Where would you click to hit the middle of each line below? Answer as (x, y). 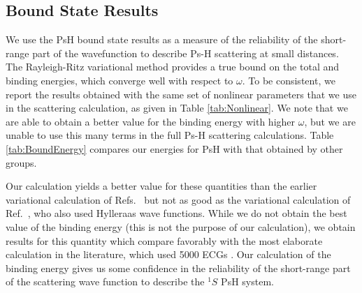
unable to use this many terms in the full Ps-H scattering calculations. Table (170, 135)
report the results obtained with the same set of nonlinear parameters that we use (181, 94)
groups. (21, 162)
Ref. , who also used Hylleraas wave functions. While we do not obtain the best (176, 213)
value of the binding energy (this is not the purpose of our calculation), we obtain (181, 226)
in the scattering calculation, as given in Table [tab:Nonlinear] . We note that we (177, 108)
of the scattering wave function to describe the (105, 281)
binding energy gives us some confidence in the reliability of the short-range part (178, 268)
